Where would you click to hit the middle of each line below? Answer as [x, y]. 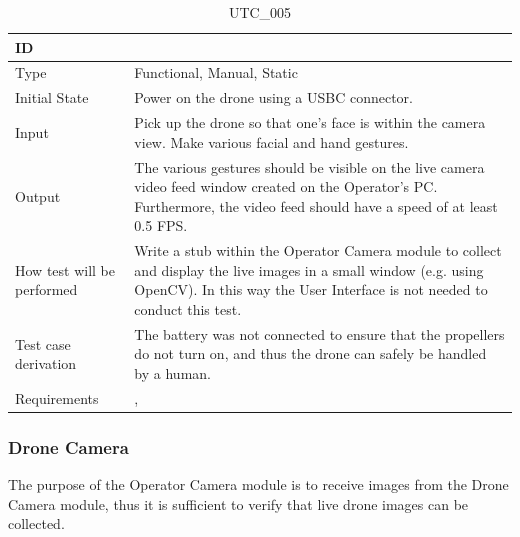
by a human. [172, 373]
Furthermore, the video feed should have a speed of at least [316, 205]
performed [46, 289]
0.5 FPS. [161, 225]
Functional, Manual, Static [216, 72]
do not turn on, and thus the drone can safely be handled [310, 353]
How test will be [65, 269]
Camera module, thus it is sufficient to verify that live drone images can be [238, 503]
